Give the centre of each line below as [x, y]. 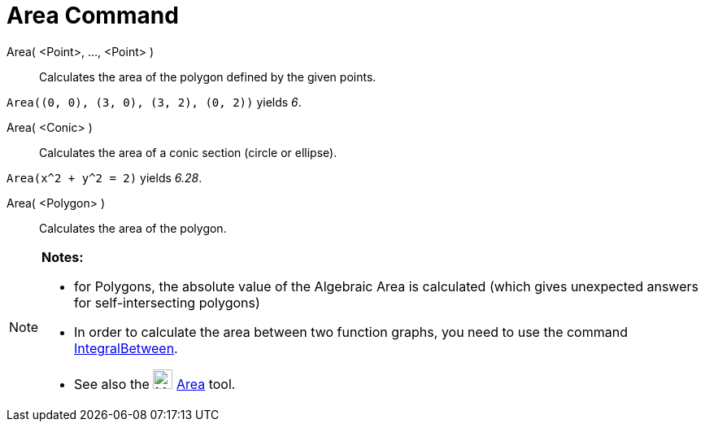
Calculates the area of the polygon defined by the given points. [208, 76]
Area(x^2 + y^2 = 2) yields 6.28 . [104, 177]
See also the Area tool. [155, 384]
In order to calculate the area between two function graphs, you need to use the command [351, 332]
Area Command [93, 15]
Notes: [63, 257]
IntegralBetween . [126, 348]
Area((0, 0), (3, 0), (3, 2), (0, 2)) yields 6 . [154, 102]
